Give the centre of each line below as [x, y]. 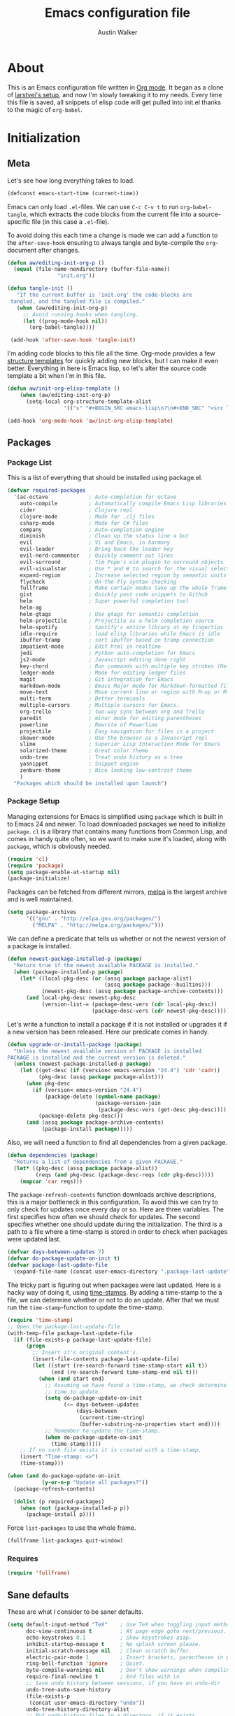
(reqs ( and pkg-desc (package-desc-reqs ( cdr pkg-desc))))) [125, 1175]
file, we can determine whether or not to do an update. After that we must [113, 1300]
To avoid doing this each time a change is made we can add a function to [113, 235]
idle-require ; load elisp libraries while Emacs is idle [120, 634]
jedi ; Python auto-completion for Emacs [108, 653]
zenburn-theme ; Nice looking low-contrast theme [106, 770]
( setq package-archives [42, 912]
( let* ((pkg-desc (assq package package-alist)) [86, 1168]
